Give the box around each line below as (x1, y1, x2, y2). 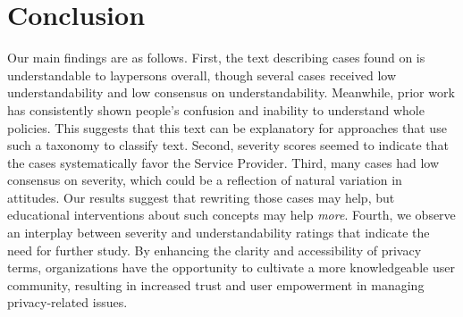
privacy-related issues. (7, 293, 128, 312)
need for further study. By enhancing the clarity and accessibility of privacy (7, 240, 422, 259)
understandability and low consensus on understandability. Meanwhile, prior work (7, 83, 455, 102)
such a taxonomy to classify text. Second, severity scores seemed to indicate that (7, 136, 450, 154)
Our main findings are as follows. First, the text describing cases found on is (7, 48, 425, 67)
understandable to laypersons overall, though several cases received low (7, 65, 397, 84)
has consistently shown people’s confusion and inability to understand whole (7, 100, 425, 119)
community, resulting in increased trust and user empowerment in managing (7, 275, 425, 294)
